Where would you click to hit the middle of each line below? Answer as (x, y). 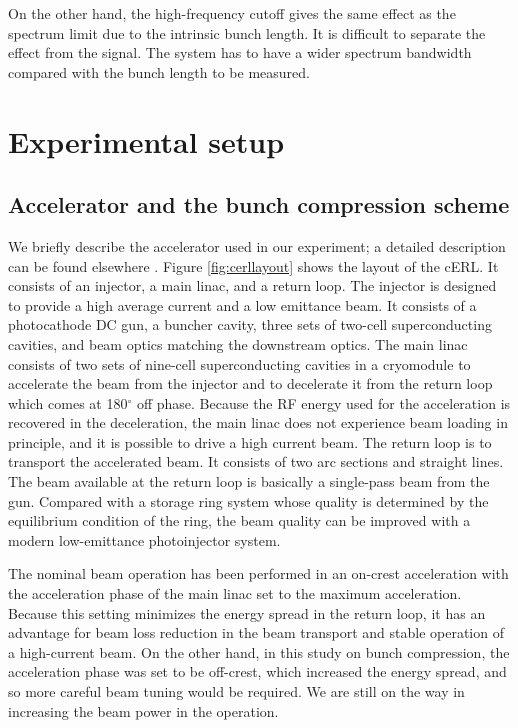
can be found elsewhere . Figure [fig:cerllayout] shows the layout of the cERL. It (253, 265)
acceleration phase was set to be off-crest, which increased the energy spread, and (257, 671)
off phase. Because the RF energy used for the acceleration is (323, 402)
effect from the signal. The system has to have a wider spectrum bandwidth (240, 52)
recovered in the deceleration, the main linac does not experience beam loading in (258, 422)
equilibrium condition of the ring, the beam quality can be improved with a (239, 520)
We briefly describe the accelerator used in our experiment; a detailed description (257, 245)
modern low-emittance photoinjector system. (144, 539)
